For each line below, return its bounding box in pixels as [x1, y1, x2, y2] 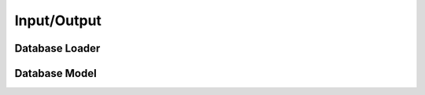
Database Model [14, 67, 98, 80]
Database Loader [14, 42, 101, 55]
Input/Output [14, 12, 102, 29]
